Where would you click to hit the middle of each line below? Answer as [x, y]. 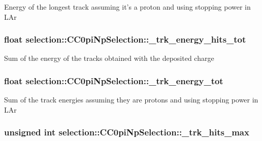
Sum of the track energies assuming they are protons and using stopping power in [131, 100]
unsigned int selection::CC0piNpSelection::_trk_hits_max [127, 132]
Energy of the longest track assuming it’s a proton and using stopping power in [127, 7]
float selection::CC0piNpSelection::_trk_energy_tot [114, 80]
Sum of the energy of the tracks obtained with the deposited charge [109, 58]
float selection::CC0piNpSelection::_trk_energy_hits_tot [125, 39]
